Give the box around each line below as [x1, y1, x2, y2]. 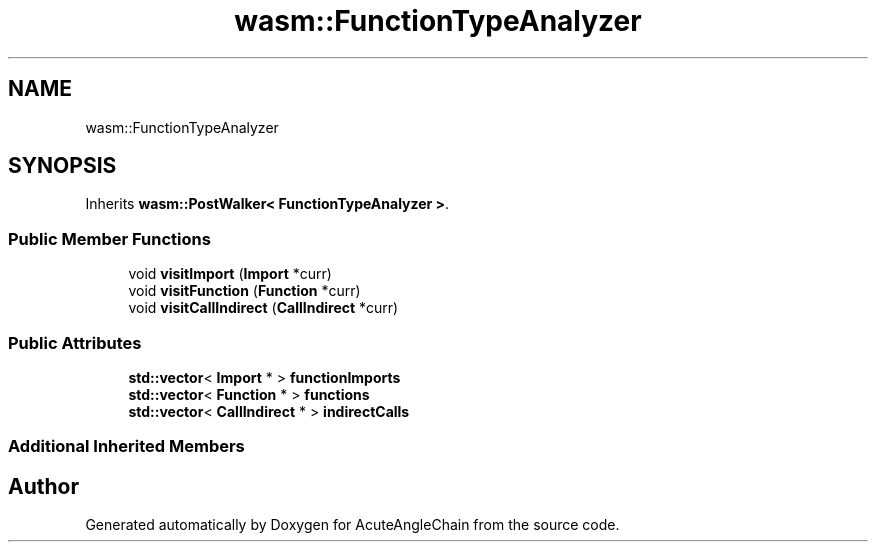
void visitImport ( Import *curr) [128, 265, 332, 283]
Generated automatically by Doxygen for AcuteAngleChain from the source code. [85, 516, 620, 534]
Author [8, 473, 79, 499]
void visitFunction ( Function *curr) [128, 282, 361, 300]
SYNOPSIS [8, 153, 117, 179]
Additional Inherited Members [8, 436, 245, 457]
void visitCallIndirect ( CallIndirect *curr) [128, 299, 399, 317]
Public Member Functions [8, 228, 211, 249]
